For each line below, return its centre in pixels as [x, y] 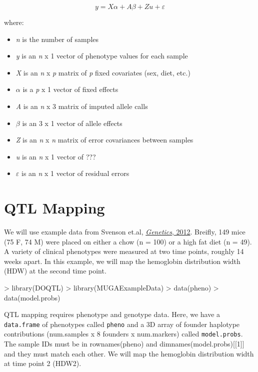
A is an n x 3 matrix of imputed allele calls [82, 106]
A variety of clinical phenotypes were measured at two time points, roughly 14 [124, 251]
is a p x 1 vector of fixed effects [70, 89]
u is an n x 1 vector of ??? [56, 156]
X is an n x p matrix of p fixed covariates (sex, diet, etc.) [103, 72]
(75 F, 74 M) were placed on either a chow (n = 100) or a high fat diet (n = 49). [128, 241]
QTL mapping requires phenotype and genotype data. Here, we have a [112, 314]
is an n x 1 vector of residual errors [75, 173]
